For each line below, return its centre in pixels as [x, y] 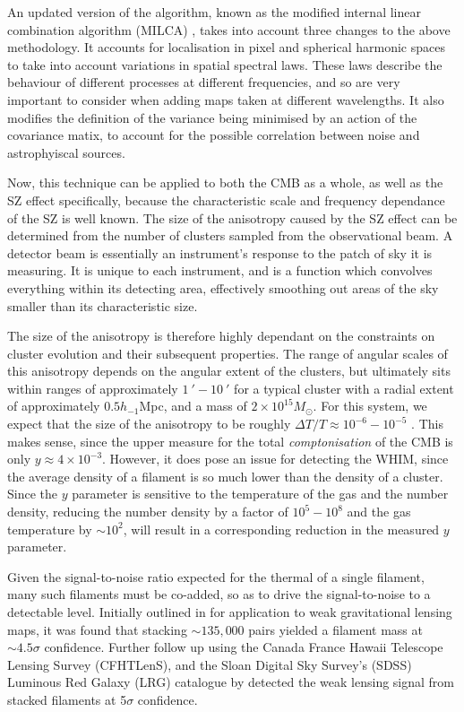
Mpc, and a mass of [193, 406]
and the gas [379, 512]
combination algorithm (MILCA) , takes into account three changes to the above [229, 29]
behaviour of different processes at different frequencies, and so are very [204, 82]
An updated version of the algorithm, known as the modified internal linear [214, 12]
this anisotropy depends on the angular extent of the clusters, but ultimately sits [229, 371]
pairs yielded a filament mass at [335, 629]
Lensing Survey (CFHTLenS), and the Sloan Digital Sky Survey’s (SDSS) [210, 664]
